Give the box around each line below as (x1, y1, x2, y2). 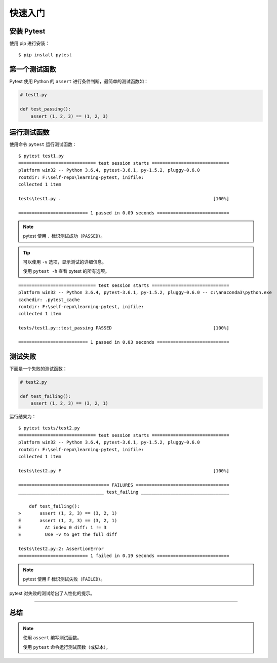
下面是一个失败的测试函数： (9, 365, 67, 372)
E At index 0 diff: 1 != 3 (18, 525, 107, 530)
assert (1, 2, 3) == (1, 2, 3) (30, 113, 108, 119)
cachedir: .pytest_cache (18, 297, 80, 303)
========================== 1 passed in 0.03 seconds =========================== (18, 340, 229, 345)
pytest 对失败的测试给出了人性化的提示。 (9, 590, 95, 596)
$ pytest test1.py (18, 153, 64, 159)
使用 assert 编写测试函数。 (23, 635, 82, 641)
